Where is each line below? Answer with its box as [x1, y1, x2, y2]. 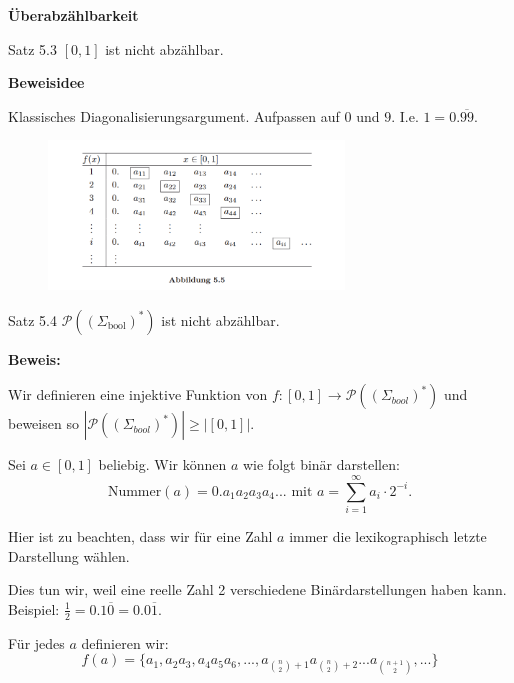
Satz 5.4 [8, 309, 57, 330]
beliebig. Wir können [98, 454, 227, 475]
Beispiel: [8, 598, 60, 619]
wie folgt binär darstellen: [242, 454, 400, 475]
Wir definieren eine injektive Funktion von [8, 384, 268, 405]
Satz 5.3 [8, 38, 57, 59]
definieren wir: [81, 632, 169, 653]
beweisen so [8, 413, 79, 434]
